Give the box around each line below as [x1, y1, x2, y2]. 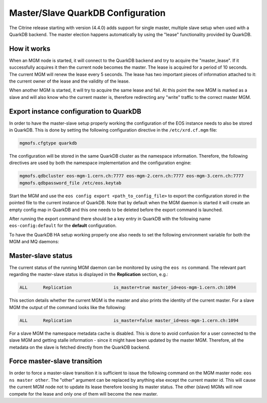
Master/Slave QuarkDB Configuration [9, 7, 166, 18]
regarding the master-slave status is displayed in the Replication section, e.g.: [9, 271, 168, 277]
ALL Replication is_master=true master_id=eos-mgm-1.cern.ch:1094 [19, 285, 236, 290]
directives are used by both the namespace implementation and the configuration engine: [9, 160, 191, 166]
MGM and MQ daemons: [9, 239, 59, 245]
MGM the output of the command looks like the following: [9, 304, 126, 310]
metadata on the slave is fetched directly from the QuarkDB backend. [9, 344, 150, 350]
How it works [9, 45, 50, 53]
